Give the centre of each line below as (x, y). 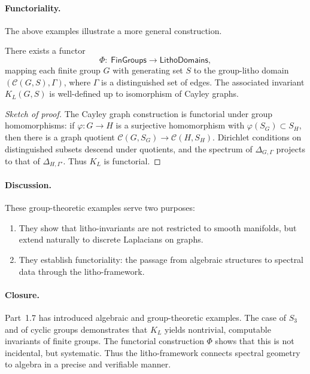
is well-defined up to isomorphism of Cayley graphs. (144, 93)
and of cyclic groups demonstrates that (76, 329)
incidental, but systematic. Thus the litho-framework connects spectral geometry (153, 352)
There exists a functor (45, 50)
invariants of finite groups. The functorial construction (104, 341)
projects (291, 148)
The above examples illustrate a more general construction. (113, 30)
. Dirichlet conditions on (257, 137)
